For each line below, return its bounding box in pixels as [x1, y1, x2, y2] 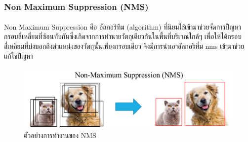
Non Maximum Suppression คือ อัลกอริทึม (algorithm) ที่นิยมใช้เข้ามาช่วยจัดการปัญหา [4, 21, 241, 32]
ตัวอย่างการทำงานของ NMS [24, 130, 96, 140]
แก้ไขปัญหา [4, 50, 33, 61]
